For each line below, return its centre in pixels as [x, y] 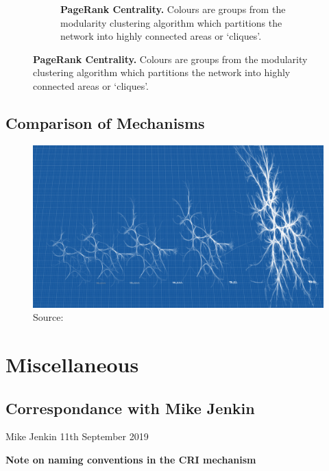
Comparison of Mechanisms [105, 122]
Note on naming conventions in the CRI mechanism [131, 459]
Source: [48, 317]
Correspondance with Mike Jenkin [130, 408]
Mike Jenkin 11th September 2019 [77, 436]
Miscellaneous [72, 364]
